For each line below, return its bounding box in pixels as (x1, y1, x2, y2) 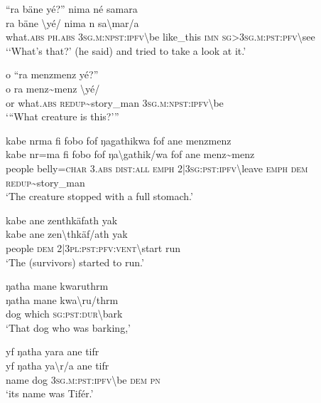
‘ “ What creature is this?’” (6, 109, 119, 124)
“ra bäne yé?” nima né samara (6, 1, 138, 16)
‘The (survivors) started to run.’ (6, 254, 144, 269)
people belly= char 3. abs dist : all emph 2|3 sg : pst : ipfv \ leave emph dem (6, 160, 308, 175)
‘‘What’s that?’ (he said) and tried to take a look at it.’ (6, 43, 246, 58)
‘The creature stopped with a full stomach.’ (6, 189, 193, 204)
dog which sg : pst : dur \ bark (6, 306, 123, 321)
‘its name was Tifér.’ (6, 386, 94, 401)
